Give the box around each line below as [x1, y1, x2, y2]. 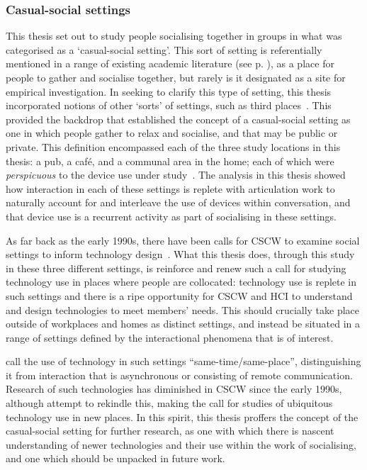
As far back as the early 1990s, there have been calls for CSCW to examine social [6, 233, 360, 247]
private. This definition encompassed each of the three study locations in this [6, 139, 341, 154]
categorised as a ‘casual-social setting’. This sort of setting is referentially [6, 42, 322, 57]
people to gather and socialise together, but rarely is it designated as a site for [6, 70, 346, 84]
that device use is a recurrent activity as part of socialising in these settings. [6, 208, 337, 223]
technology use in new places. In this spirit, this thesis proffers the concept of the [6, 409, 358, 424]
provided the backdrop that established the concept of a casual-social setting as [6, 111, 351, 126]
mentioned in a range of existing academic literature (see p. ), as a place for [6, 56, 334, 71]
